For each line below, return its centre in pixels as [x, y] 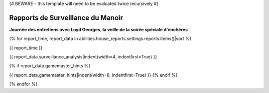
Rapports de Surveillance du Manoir [66, 18]
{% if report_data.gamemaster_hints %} [50, 66]
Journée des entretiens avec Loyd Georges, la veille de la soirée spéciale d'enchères [99, 29]
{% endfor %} [23, 84]
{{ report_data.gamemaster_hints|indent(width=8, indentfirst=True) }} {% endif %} [93, 75]
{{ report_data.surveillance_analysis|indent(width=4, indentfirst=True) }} [83, 57]
